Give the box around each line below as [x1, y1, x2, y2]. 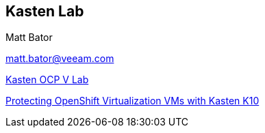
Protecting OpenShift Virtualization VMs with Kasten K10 [5, 95, 260, 107]
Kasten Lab [5, 3, 84, 20]
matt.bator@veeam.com [5, 53, 114, 65]
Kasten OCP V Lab [5, 74, 89, 86]
